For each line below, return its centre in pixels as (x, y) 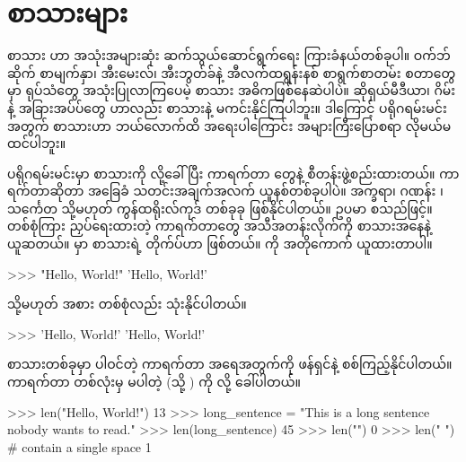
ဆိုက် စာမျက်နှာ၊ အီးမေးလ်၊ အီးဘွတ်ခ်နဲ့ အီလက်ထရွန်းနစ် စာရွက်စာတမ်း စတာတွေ (232, 72)
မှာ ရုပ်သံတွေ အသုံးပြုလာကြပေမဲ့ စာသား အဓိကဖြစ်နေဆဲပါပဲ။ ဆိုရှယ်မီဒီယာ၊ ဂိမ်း (232, 90)
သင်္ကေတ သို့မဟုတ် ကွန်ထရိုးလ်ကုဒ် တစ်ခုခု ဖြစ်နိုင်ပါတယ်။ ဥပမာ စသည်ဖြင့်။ (220, 208)
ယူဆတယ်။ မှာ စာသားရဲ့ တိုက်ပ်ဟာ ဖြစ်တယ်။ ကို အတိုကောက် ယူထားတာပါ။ (220, 244)
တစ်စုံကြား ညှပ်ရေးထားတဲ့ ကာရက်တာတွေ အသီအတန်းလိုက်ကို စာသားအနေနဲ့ (220, 226)
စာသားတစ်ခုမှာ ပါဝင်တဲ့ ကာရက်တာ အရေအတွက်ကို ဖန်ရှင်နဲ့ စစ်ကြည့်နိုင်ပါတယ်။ (230, 364)
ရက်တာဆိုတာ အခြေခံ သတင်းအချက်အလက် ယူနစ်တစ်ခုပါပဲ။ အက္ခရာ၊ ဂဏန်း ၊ (225, 191)
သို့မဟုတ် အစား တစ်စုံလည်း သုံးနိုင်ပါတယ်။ (127, 304)
